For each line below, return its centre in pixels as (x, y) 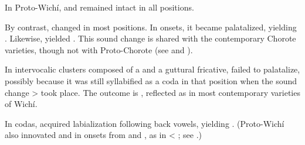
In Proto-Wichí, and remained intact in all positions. (99, 7)
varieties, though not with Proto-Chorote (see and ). (99, 49)
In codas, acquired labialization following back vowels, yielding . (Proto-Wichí (145, 123)
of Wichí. (21, 104)
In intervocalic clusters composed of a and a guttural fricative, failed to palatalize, (152, 69)
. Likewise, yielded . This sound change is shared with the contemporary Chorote (150, 38)
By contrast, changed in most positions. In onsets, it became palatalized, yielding (151, 27)
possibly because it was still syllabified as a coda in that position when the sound (151, 80)
